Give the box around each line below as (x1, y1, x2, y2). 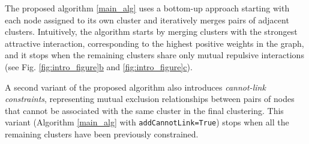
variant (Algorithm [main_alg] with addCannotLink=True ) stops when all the (5, 116, 289, 128)
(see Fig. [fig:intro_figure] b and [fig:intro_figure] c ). (5, 60, 193, 73)
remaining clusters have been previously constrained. (5, 128, 199, 140)
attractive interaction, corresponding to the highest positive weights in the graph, (5, 37, 304, 49)
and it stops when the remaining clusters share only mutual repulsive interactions (5, 49, 304, 61)
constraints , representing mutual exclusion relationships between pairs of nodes (5, 92, 295, 105)
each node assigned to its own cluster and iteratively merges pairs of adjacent (5, 13, 289, 26)
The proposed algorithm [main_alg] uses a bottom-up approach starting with (5, 2, 290, 14)
